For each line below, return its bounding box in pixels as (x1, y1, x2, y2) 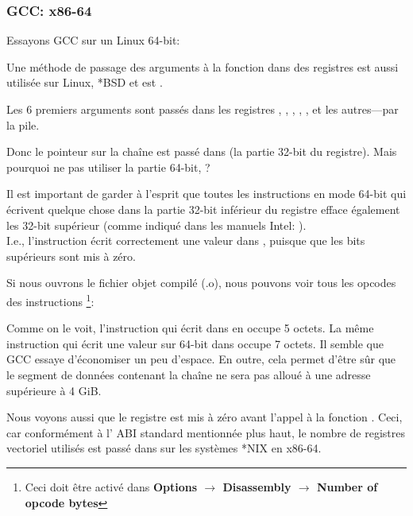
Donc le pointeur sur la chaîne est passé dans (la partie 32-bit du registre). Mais (6, 143, 397, 160)
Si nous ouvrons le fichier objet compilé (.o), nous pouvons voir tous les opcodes (6, 274, 396, 291)
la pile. (6, 116, 40, 133)
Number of (316, 478, 378, 495)
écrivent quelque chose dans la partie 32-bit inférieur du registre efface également (6, 200, 400, 217)
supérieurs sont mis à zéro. (6, 247, 136, 264)
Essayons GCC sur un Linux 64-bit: (6, 32, 180, 48)
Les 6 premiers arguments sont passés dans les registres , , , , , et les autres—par (6, 101, 399, 117)
